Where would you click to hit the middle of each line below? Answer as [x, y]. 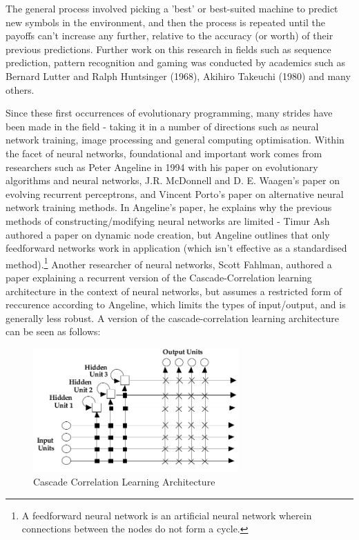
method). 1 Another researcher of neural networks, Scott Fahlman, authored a [169, 263]
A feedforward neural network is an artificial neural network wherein [167, 515]
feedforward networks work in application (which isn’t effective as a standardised [176, 248]
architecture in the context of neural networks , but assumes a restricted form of [174, 291]
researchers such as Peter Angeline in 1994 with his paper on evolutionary [162, 167]
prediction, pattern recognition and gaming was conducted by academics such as [175, 62]
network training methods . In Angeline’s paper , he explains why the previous [169, 207]
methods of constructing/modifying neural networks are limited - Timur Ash [168, 220]
